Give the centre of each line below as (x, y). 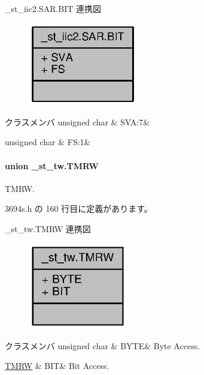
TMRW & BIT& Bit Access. (57, 366)
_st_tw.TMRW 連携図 (48, 229)
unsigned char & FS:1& (48, 142)
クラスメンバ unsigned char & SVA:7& (77, 121)
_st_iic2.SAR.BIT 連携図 (53, 8)
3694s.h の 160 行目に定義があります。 (79, 208)
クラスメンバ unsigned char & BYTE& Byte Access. (103, 345)
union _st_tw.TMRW (52, 165)
